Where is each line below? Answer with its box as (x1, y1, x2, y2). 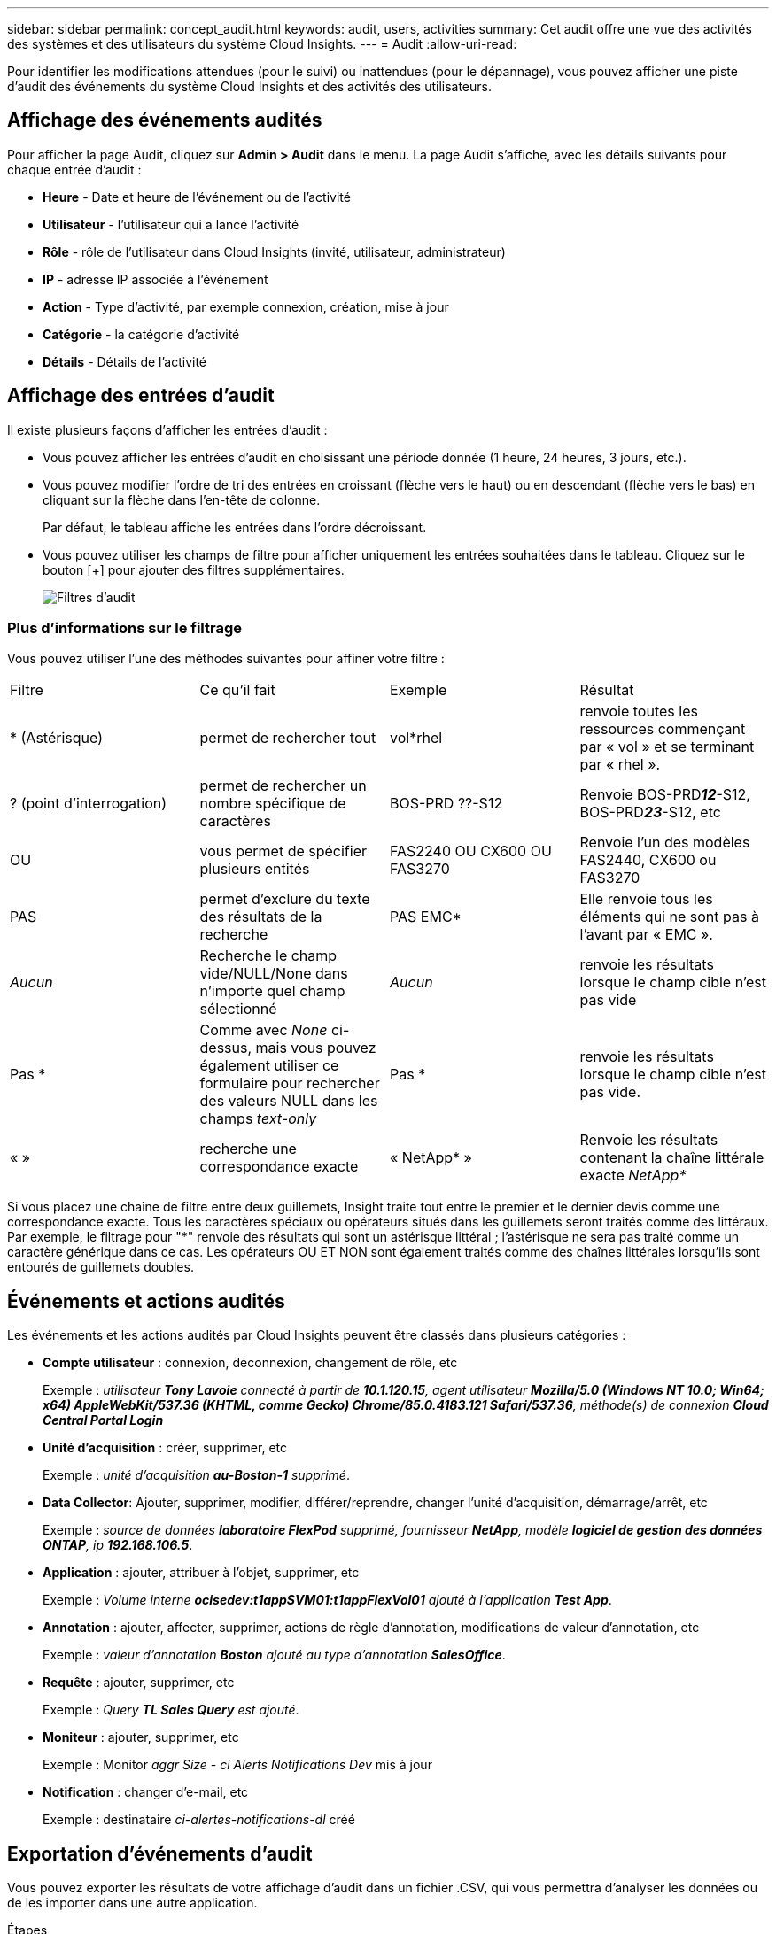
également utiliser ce (199, 1056, 339, 1075)
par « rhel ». (579, 755, 661, 774)
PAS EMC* (390, 908, 462, 926)
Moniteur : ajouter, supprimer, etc (43, 1729, 239, 1745)
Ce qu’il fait (199, 681, 275, 700)
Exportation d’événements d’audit (7, 1842, 313, 1865)
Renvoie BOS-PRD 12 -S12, (579, 785, 750, 804)
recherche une (199, 1140, 297, 1158)
